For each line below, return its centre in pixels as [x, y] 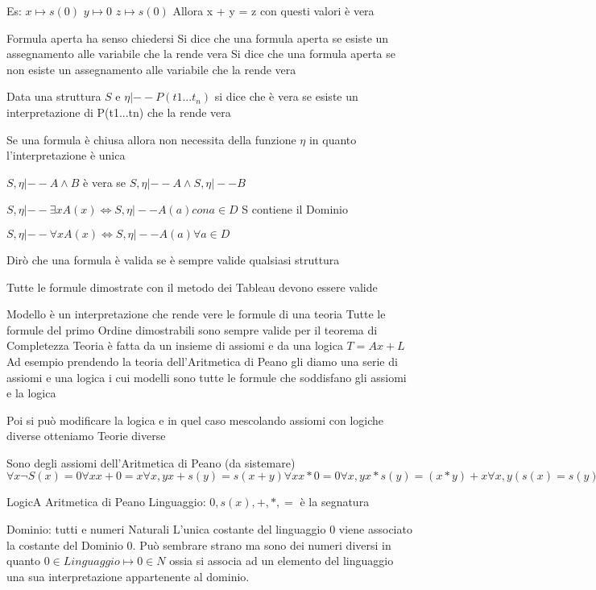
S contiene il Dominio [295, 209]
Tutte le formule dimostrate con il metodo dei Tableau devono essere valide [192, 287]
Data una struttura [54, 96]
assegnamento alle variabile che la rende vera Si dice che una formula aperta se [201, 54]
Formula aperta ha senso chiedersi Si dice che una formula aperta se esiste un [198, 37]
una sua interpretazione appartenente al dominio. [128, 576]
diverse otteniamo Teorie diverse [86, 436]
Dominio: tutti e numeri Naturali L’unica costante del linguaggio [166, 529]
